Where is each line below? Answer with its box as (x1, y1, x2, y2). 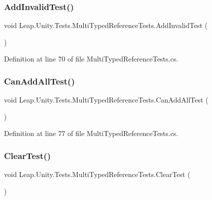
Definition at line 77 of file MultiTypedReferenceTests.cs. (4, 128, 179, 138)
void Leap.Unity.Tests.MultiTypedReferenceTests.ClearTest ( (4, 169, 191, 179)
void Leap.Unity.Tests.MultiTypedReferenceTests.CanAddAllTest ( (4, 94, 209, 105)
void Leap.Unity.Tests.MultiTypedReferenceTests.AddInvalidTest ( (4, 20, 208, 30)
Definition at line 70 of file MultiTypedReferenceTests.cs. (4, 53, 179, 64)
